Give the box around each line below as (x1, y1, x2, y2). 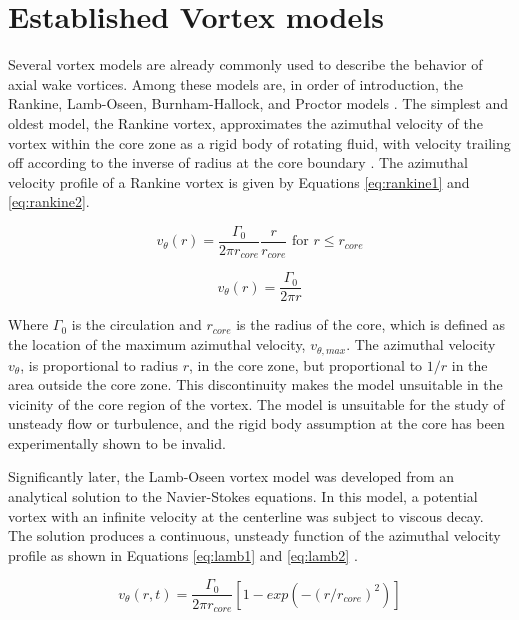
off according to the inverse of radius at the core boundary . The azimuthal (8, 152, 469, 173)
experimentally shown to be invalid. (8, 432, 226, 453)
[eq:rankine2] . (8, 191, 90, 212)
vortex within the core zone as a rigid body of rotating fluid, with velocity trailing (8, 132, 511, 153)
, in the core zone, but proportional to (189, 354, 423, 375)
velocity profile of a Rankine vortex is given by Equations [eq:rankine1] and (8, 171, 470, 192)
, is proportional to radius (20, 354, 178, 375)
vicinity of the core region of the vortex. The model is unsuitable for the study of (8, 393, 505, 414)
